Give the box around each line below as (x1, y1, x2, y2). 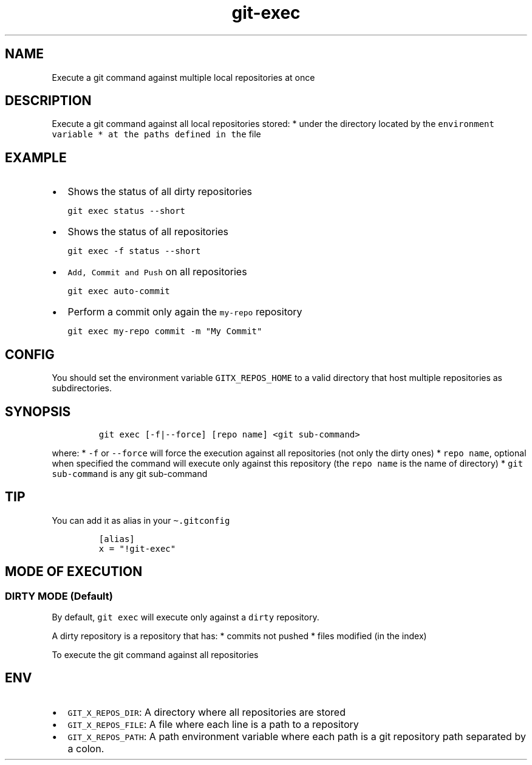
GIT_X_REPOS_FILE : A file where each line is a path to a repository (67, 718, 359, 730)
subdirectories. (52, 383, 112, 394)
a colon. (67, 742, 104, 755)
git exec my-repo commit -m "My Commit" (67, 326, 262, 337)
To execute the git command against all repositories (52, 650, 259, 660)
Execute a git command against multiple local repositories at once (52, 72, 315, 83)
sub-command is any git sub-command (52, 468, 208, 479)
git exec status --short (67, 206, 186, 216)
